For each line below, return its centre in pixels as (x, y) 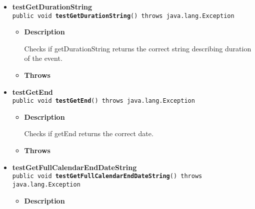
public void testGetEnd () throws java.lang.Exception (103, 101)
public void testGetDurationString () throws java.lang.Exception (123, 16)
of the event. (43, 58)
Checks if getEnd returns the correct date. (89, 133)
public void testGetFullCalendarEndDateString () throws (107, 176)
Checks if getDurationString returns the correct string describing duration (138, 48)
